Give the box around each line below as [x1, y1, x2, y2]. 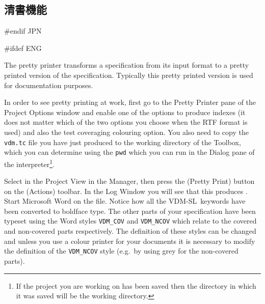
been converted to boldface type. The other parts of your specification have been [4, 205, 256, 216]
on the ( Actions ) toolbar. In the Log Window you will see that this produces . [4, 185, 248, 196]
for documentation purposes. [4, 79, 93, 90]
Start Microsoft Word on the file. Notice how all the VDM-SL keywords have [4, 196, 246, 206]
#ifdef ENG [4, 42, 42, 53]
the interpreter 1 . [4, 157, 55, 169]
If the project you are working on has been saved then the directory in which [16, 280, 256, 291]
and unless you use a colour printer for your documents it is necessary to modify [4, 235, 255, 246]
